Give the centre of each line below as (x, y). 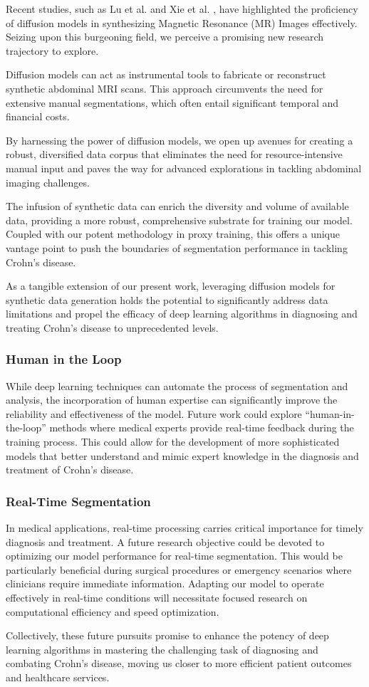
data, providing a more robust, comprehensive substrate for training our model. (179, 220)
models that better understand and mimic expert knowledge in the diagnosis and (182, 455)
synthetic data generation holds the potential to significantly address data (167, 299)
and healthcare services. (58, 677)
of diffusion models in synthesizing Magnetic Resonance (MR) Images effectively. (182, 22)
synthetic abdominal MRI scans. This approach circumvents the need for (165, 88)
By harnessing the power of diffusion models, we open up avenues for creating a (180, 140)
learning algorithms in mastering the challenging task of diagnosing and (162, 649)
